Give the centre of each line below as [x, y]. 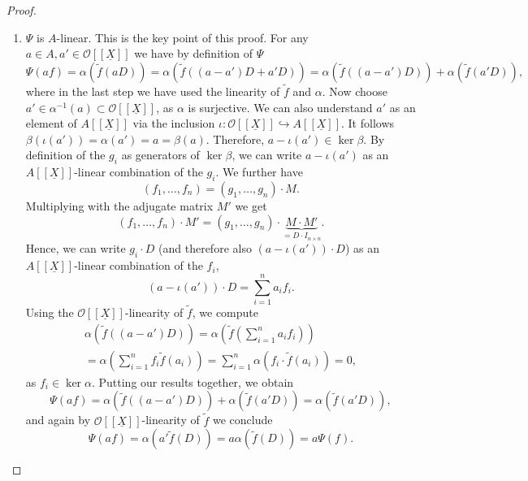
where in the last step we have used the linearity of [153, 91]
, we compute [225, 312]
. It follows [368, 123]
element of [51, 123]
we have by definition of [194, 53]
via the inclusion [174, 123]
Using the [50, 312]
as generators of [160, 155]
